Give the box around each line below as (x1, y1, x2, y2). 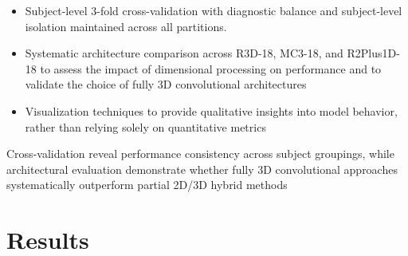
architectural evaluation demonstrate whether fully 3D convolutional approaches (6, 160, 398, 177)
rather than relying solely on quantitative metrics (25, 118, 266, 135)
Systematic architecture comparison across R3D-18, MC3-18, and (25, 45, 343, 61)
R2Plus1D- (347, 45, 400, 61)
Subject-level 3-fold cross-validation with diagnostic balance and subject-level (25, 2, 402, 18)
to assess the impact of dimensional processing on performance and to (40, 60, 382, 77)
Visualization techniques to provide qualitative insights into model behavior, (25, 102, 398, 119)
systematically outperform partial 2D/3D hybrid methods (6, 176, 288, 193)
